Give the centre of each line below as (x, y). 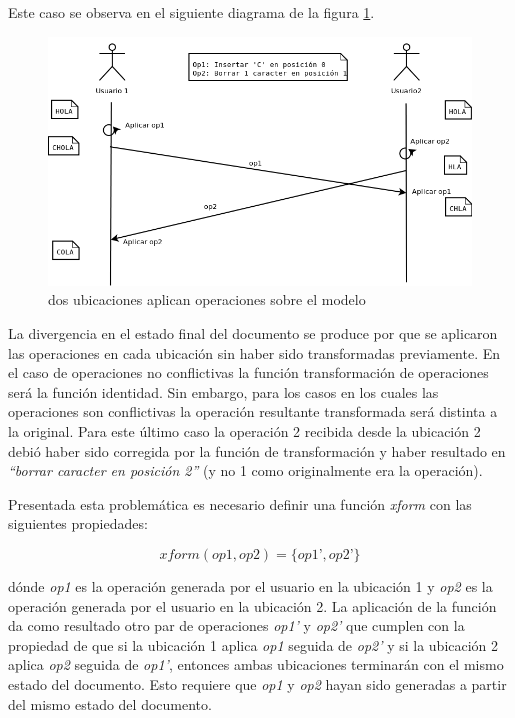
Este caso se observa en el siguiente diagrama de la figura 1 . (191, 12)
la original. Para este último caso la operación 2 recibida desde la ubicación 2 (244, 431)
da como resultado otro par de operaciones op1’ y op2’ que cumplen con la (236, 625)
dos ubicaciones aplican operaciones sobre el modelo (207, 299)
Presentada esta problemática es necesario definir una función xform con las (240, 503)
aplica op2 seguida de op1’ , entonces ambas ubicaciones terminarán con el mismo (256, 664)
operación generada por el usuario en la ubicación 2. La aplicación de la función (252, 605)
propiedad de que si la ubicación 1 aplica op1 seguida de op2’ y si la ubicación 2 (253, 644)
